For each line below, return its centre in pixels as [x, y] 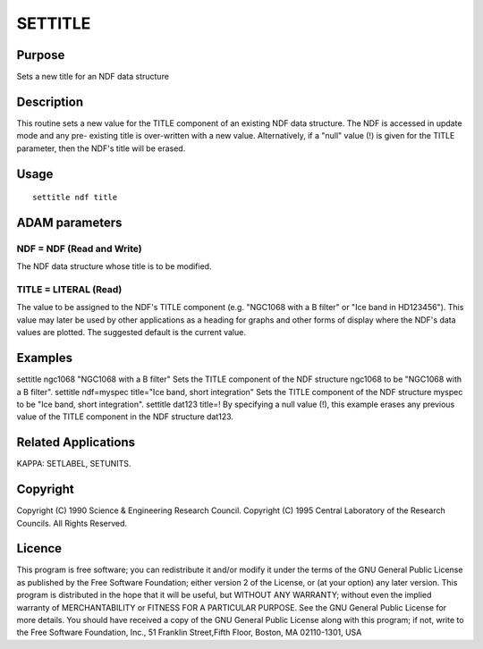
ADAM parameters [69, 222]
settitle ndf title [75, 198]
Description [50, 101]
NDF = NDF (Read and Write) [79, 249]
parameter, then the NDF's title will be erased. [101, 148]
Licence [39, 548]
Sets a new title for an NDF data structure [93, 77]
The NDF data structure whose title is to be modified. [114, 266]
